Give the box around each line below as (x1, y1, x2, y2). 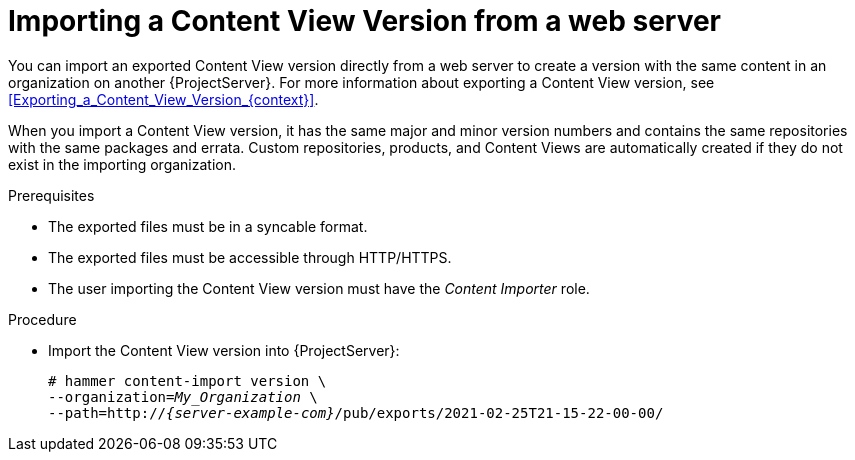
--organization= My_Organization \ (48, 388, 318, 405)
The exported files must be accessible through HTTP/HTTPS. (48, 248, 452, 266)
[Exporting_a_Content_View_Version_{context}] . (8, 90, 319, 108)
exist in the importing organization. (8, 155, 237, 173)
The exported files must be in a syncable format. (48, 217, 368, 235)
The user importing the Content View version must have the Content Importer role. (48, 279, 590, 297)
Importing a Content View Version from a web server (8, 4, 722, 38)
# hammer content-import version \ (48, 372, 327, 389)
